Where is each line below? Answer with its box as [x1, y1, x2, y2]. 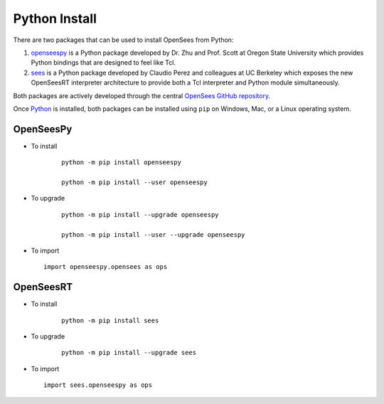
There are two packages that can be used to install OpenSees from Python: [13, 36, 234, 44]
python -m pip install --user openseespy [61, 178, 208, 186]
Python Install [13, 11, 97, 26]
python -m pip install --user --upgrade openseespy [61, 230, 245, 238]
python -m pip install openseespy [61, 159, 181, 166]
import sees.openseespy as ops [43, 381, 153, 389]
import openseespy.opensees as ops [43, 263, 168, 271]
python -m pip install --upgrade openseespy [61, 211, 220, 218]
